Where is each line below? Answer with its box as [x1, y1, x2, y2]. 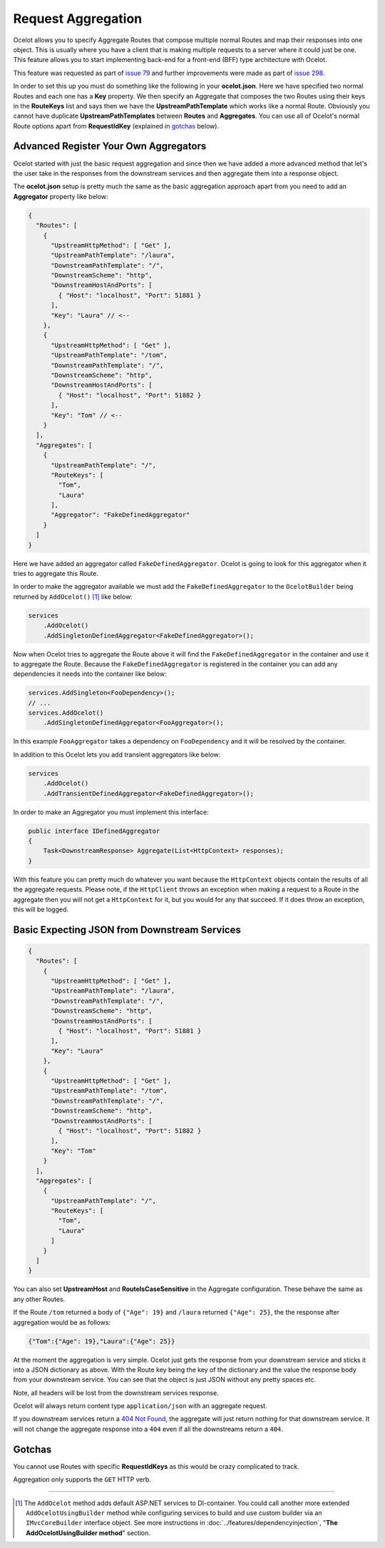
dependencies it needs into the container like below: [13, 669, 167, 678]
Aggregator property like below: [13, 192, 108, 201]
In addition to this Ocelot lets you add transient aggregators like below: [13, 750, 221, 759]
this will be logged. [13, 905, 69, 914]
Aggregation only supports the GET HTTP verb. [13, 1475, 151, 1484]
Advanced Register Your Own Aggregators [13, 140, 207, 153]
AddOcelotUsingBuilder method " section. [26, 1528, 151, 1537]
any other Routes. [13, 1295, 66, 1303]
